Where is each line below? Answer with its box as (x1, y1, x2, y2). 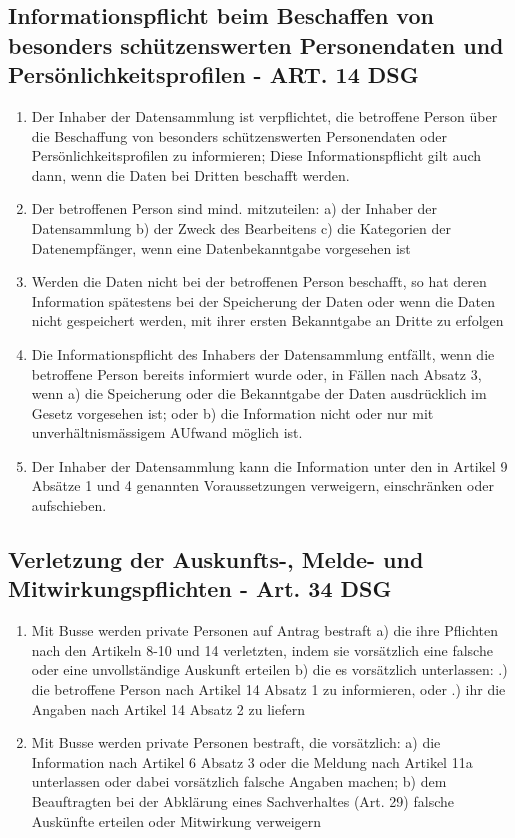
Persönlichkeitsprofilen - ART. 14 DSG (8, 59, 419, 90)
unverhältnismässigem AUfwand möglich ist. (31, 422, 303, 443)
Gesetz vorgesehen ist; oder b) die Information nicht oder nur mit (31, 402, 434, 423)
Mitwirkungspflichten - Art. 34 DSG (8, 573, 392, 604)
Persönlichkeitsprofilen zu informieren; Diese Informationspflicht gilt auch (31, 145, 482, 166)
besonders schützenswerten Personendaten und (8, 29, 504, 60)
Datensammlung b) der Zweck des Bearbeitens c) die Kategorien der (31, 217, 451, 238)
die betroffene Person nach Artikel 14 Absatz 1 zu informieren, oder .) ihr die (31, 679, 506, 700)
